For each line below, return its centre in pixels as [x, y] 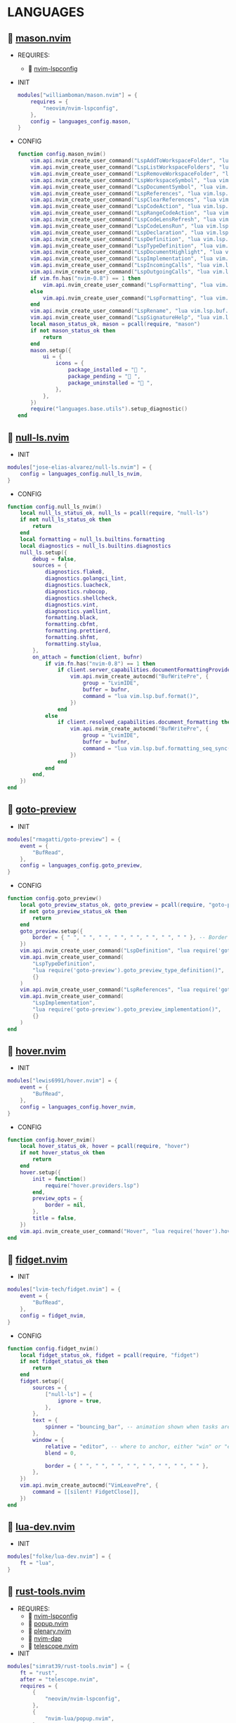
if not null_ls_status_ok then [66, 520]
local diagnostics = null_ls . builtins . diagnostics [96, 546]
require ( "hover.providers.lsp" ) [92, 1185]
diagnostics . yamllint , [78, 611]
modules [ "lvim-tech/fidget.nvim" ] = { [64, 1290]
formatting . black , [72, 618]
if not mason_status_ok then [73, 330]
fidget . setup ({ [42, 1381]
